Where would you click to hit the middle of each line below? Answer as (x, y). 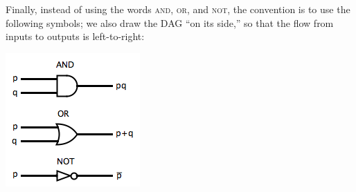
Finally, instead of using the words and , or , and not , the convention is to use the (178, 9)
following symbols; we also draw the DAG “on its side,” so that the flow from (170, 22)
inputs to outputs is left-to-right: (75, 36)
